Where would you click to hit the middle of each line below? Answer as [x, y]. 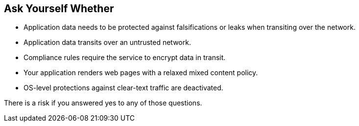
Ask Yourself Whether [59, 9]
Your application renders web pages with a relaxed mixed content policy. [141, 73]
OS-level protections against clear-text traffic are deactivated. [123, 88]
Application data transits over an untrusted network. [107, 42]
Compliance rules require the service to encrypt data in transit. [125, 58]
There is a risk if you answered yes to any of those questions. [103, 103]
